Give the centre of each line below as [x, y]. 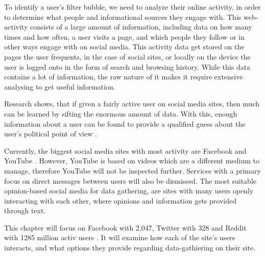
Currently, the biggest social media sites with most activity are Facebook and [125, 150]
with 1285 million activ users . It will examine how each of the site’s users [120, 237]
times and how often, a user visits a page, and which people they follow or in [124, 36]
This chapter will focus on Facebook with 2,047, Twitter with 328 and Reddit [125, 227]
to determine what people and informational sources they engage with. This [123, 17]
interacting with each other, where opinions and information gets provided [120, 200]
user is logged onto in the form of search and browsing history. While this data [127, 66]
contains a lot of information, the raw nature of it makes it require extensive [124, 77]
